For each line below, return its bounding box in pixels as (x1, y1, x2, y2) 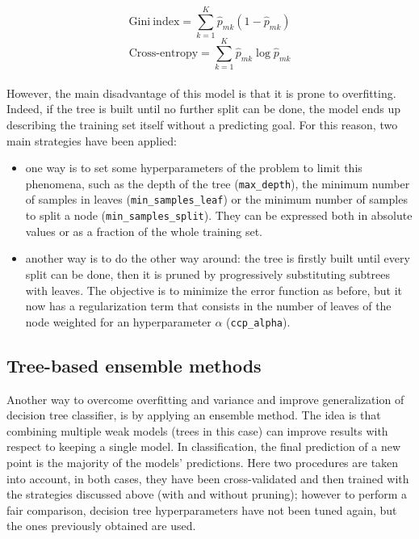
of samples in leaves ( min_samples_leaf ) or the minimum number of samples (25, 191, 408, 208)
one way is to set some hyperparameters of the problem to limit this (25, 159, 362, 176)
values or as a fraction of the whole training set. (25, 222, 262, 239)
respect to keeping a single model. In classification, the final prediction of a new (6, 438, 401, 455)
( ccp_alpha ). (226, 313, 291, 330)
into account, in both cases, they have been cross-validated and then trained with (6, 470, 409, 486)
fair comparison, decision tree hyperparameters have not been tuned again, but (6, 501, 397, 518)
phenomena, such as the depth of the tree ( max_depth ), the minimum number (25, 175, 410, 192)
